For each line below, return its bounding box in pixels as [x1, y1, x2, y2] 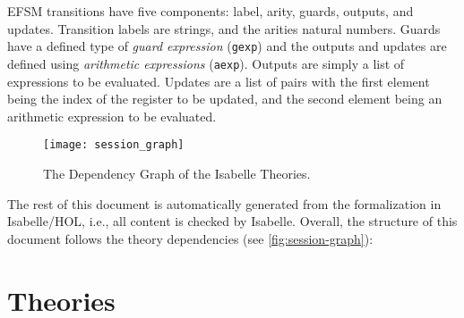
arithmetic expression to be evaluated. [7, 106, 217, 125]
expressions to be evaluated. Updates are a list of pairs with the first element [7, 71, 430, 90]
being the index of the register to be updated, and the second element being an [7, 89, 443, 108]
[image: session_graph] [43, 138, 185, 152]
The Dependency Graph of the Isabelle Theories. [43, 163, 311, 182]
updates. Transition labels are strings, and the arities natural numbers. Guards [7, 19, 441, 38]
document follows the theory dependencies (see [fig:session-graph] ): [7, 229, 374, 247]
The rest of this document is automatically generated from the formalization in [7, 194, 442, 213]
